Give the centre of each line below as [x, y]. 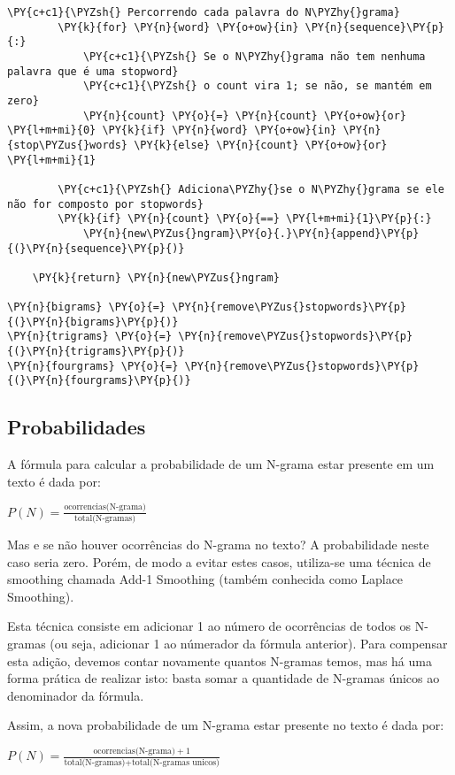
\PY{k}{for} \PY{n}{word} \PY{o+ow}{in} [178, 27]
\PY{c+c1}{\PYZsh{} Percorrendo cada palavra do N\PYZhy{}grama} [204, 12]
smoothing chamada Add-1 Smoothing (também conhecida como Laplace [205, 579]
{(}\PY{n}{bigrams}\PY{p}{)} [93, 322]
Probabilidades [77, 427]
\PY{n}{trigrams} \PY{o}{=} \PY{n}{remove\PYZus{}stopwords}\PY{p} [210, 337]
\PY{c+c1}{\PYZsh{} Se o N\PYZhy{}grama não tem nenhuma [254, 56]
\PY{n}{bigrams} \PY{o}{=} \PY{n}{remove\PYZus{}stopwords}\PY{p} [207, 307]
